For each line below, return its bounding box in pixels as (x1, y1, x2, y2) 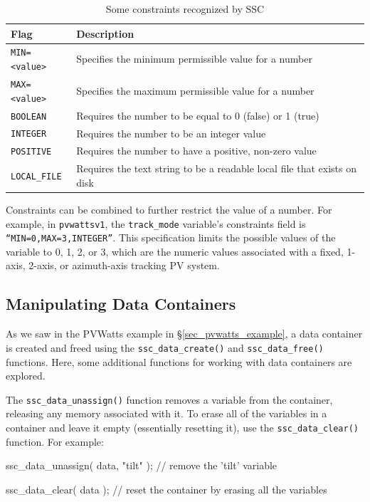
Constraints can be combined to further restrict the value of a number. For (6, 202, 332, 216)
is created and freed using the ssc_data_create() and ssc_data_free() (6, 340, 324, 355)
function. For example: (6, 434, 104, 449)
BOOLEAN (11, 111, 47, 122)
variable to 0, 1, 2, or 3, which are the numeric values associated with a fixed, (6, 244, 344, 258)
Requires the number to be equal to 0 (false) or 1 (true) (76, 108, 319, 122)
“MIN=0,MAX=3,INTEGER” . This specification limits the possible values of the (6, 230, 336, 245)
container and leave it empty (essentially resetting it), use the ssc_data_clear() (6, 419, 359, 434)
